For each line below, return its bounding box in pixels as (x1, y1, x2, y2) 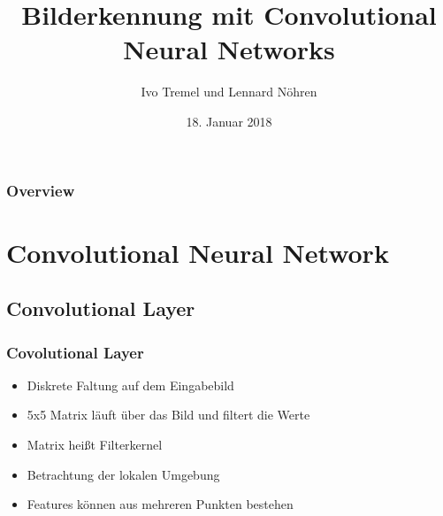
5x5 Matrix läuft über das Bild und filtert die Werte (27, 405, 310, 424)
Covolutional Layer (6, 341, 144, 363)
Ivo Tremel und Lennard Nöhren (141, 82, 317, 101)
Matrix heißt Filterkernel (27, 435, 163, 453)
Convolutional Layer (6, 295, 195, 322)
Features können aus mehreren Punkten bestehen (27, 495, 294, 513)
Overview (6, 179, 75, 201)
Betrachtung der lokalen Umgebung (27, 465, 220, 483)
